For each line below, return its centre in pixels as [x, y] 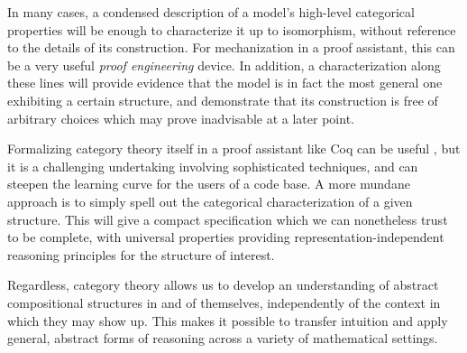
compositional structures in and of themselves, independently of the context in [224, 302]
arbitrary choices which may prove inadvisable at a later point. [181, 118]
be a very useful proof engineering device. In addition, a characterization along [224, 65]
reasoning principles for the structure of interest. [141, 254]
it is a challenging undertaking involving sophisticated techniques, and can [213, 166]
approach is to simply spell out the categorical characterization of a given [210, 201]
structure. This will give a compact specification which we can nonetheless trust [228, 219]
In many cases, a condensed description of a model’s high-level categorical [211, 12]
